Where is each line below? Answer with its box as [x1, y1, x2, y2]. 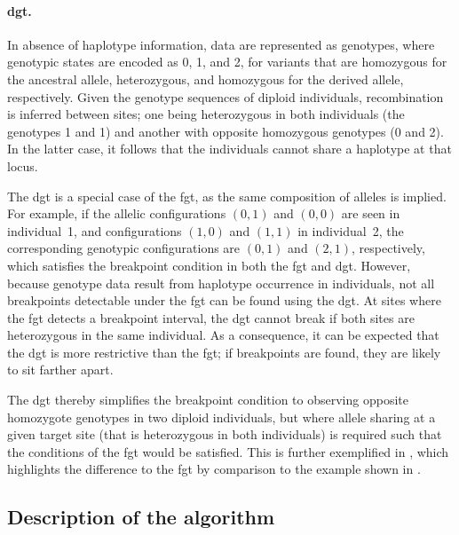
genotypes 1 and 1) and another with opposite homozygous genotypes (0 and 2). [7, 122, 444, 140]
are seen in [341, 204, 400, 223]
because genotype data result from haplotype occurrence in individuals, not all [7, 273, 435, 292]
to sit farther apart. [7, 360, 114, 379]
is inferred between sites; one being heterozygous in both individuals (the [7, 105, 405, 123]
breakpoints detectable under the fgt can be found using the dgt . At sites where [7, 291, 441, 310]
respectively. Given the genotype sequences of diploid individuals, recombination [7, 87, 444, 106]
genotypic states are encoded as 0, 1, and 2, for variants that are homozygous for [7, 52, 447, 71]
